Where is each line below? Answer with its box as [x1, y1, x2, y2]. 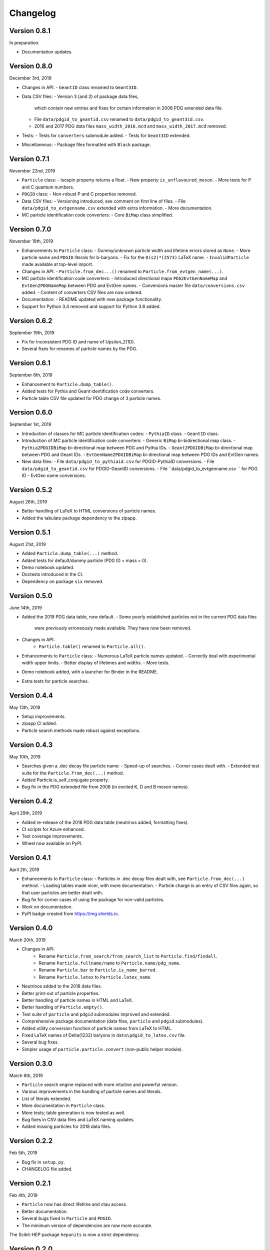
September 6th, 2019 [9, 372, 52, 378]
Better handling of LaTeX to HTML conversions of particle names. [21, 508, 156, 514]
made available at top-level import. [21, 261, 93, 267]
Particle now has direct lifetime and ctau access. [21, 1201, 127, 1207]
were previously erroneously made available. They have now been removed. [34, 625, 191, 631]
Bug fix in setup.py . [21, 1159, 65, 1165]
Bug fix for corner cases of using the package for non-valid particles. [21, 896, 164, 902]
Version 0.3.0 [9, 1059, 52, 1067]
